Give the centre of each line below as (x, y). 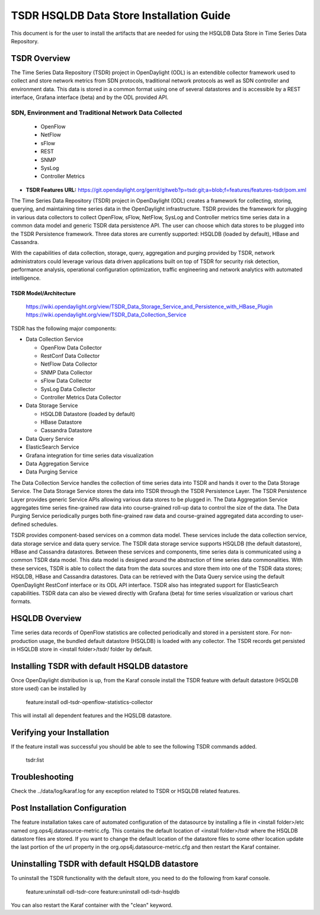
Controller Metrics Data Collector (81, 397)
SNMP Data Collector (67, 372)
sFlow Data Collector (66, 381)
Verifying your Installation (60, 732)
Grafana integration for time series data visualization (90, 455)
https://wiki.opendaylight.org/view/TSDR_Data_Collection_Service (106, 315)
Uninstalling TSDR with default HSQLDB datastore (105, 864)
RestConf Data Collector (70, 356)
